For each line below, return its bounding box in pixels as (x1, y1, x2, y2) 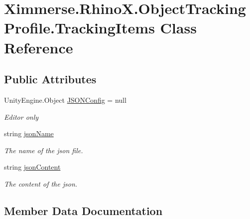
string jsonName (4, 128, 54, 139)
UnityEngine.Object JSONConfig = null (4, 94, 126, 105)
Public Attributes (4, 71, 97, 87)
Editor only (4, 111, 39, 122)
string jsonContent (4, 162, 61, 172)
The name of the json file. (4, 145, 83, 155)
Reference (4, 37, 73, 57)
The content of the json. (4, 178, 78, 189)
